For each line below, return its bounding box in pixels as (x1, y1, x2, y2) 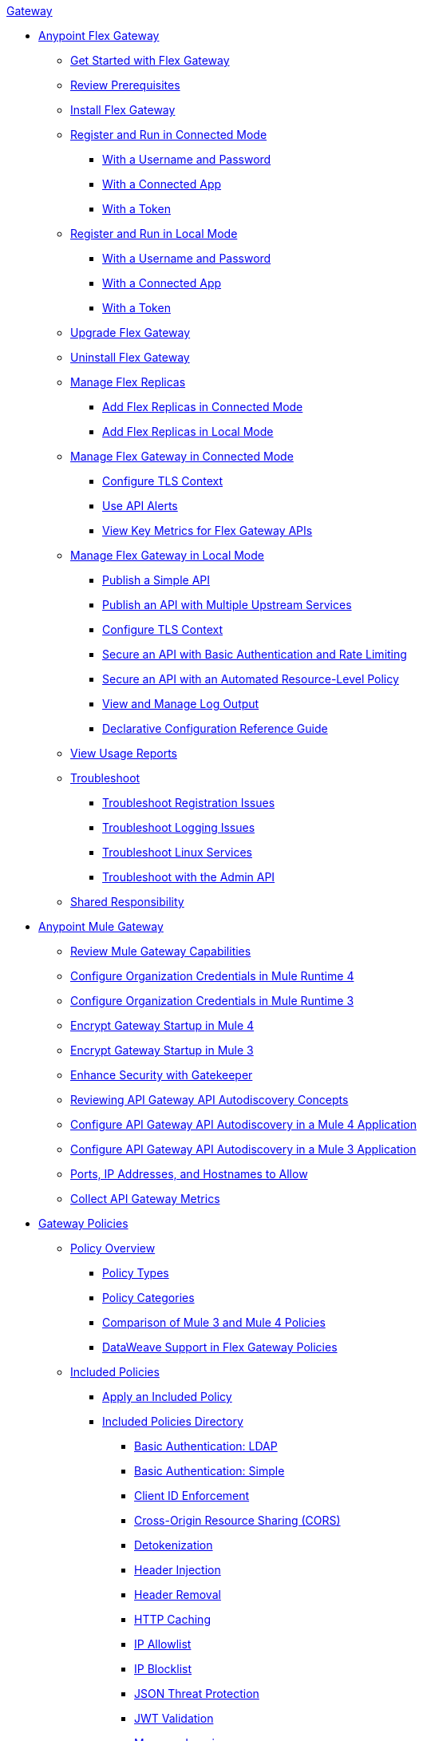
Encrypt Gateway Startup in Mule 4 (70, 1019, 255, 1032)
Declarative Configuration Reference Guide (102, 722, 328, 735)
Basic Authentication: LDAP (134, 1439, 278, 1453)
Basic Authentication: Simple (134, 1464, 285, 1478)
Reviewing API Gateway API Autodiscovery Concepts (70, 1093, 349, 1106)
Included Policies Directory (102, 1415, 243, 1428)
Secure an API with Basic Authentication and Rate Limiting (102, 647, 407, 661)
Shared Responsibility (70, 895, 184, 908)
